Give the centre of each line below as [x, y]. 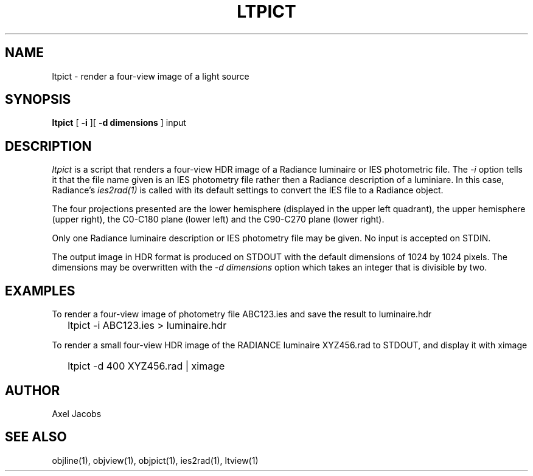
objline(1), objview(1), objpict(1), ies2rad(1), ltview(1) [155, 460]
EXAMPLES [40, 291]
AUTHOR [33, 390]
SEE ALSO [36, 437]
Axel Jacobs [77, 413]
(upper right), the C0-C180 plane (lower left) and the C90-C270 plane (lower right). [218, 219]
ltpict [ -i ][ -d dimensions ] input [119, 123]
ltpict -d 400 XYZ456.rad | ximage [146, 366]
